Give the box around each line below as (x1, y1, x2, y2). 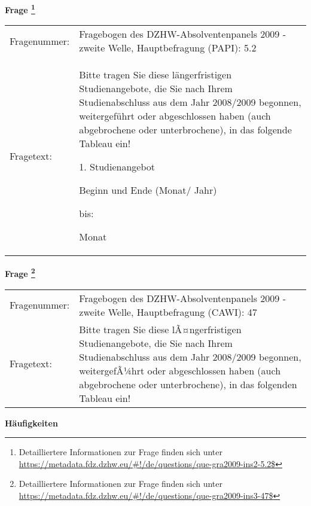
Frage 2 (5, 266, 35, 279)
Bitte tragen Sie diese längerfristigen (79, 68, 232, 82)
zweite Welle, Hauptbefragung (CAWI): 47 (79, 304, 257, 319)
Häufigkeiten (5, 416, 58, 429)
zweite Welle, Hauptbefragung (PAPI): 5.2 (79, 41, 257, 55)
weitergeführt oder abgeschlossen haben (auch (79, 109, 271, 123)
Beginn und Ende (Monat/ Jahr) (79, 183, 217, 197)
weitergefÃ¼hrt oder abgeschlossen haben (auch (79, 363, 281, 377)
